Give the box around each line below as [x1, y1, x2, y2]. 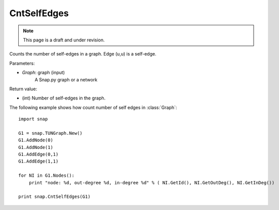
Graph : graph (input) [22, 70, 65, 76]
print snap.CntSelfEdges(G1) [18, 194, 91, 199]
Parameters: [9, 60, 35, 66]
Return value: [9, 86, 37, 92]
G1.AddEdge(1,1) [18, 159, 59, 164]
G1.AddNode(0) [18, 137, 53, 143]
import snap [18, 116, 48, 122]
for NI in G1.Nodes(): [18, 173, 75, 179]
